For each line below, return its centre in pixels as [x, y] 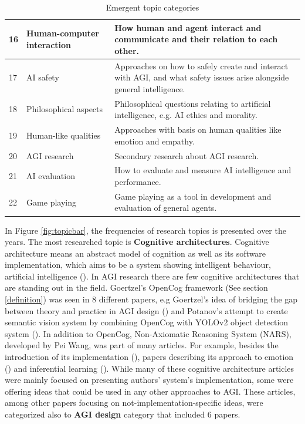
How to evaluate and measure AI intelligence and [203, 170]
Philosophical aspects [65, 109]
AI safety [43, 77]
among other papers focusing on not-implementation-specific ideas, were [134, 403]
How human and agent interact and [188, 27]
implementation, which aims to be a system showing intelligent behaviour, [138, 265]
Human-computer [63, 33]
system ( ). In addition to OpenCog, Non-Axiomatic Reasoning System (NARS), [148, 333]
